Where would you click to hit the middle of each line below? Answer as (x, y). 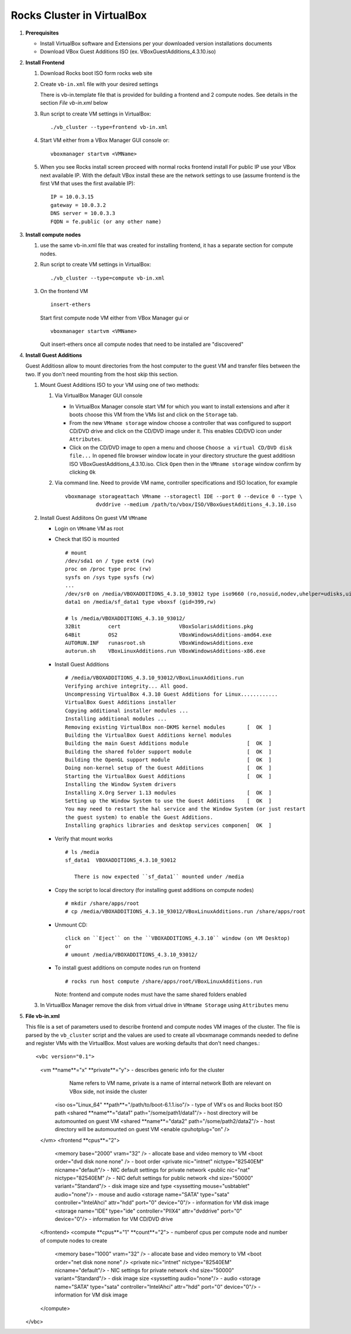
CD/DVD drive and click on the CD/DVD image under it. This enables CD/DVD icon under (176, 431)
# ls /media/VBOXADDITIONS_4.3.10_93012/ (125, 618)
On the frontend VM (64, 291)
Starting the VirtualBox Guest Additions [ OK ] (168, 776)
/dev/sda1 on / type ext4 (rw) (110, 561)
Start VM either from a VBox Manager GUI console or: (105, 140)
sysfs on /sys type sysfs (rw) (110, 577)
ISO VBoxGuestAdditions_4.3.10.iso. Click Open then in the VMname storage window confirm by (185, 464)
